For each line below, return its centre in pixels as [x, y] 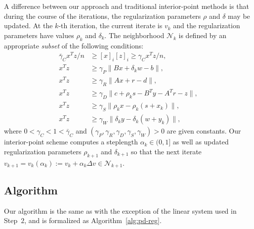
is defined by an [203, 35]
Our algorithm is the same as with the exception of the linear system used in [120, 210]
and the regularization [207, 25]
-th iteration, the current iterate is [110, 25]
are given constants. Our [204, 131]
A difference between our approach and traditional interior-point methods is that [127, 6]
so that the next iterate [166, 151]
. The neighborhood [134, 35]
